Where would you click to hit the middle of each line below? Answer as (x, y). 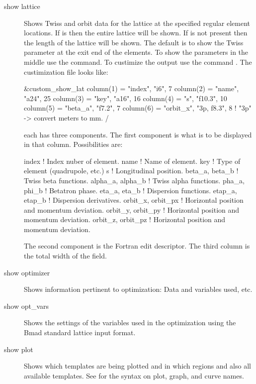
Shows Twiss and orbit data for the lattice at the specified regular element (137, 23)
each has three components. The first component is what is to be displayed (138, 134)
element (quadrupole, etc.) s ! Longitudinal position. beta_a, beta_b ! (131, 171)
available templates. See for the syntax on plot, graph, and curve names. (134, 375)
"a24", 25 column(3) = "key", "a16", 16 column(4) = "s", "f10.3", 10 (126, 98)
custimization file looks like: (66, 71)
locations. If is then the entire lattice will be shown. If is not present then (136, 33)
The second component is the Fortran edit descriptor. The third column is (137, 246)
